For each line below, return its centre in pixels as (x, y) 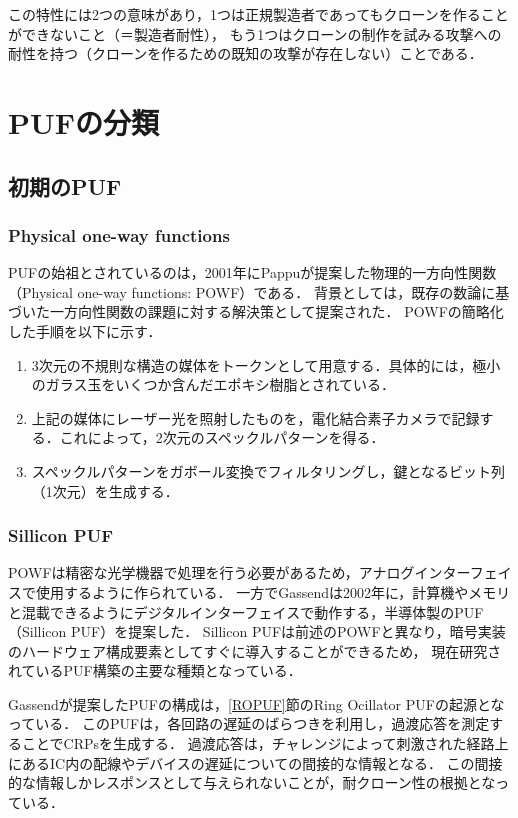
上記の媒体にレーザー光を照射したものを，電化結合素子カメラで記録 (255, 417)
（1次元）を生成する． (105, 490)
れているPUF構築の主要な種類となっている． (155, 670)
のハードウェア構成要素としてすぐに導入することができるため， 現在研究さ (255, 650)
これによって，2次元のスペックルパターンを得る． (222, 437)
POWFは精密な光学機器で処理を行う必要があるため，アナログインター (239, 572)
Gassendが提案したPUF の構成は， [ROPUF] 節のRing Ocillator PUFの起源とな (256, 703)
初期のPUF (65, 185)
